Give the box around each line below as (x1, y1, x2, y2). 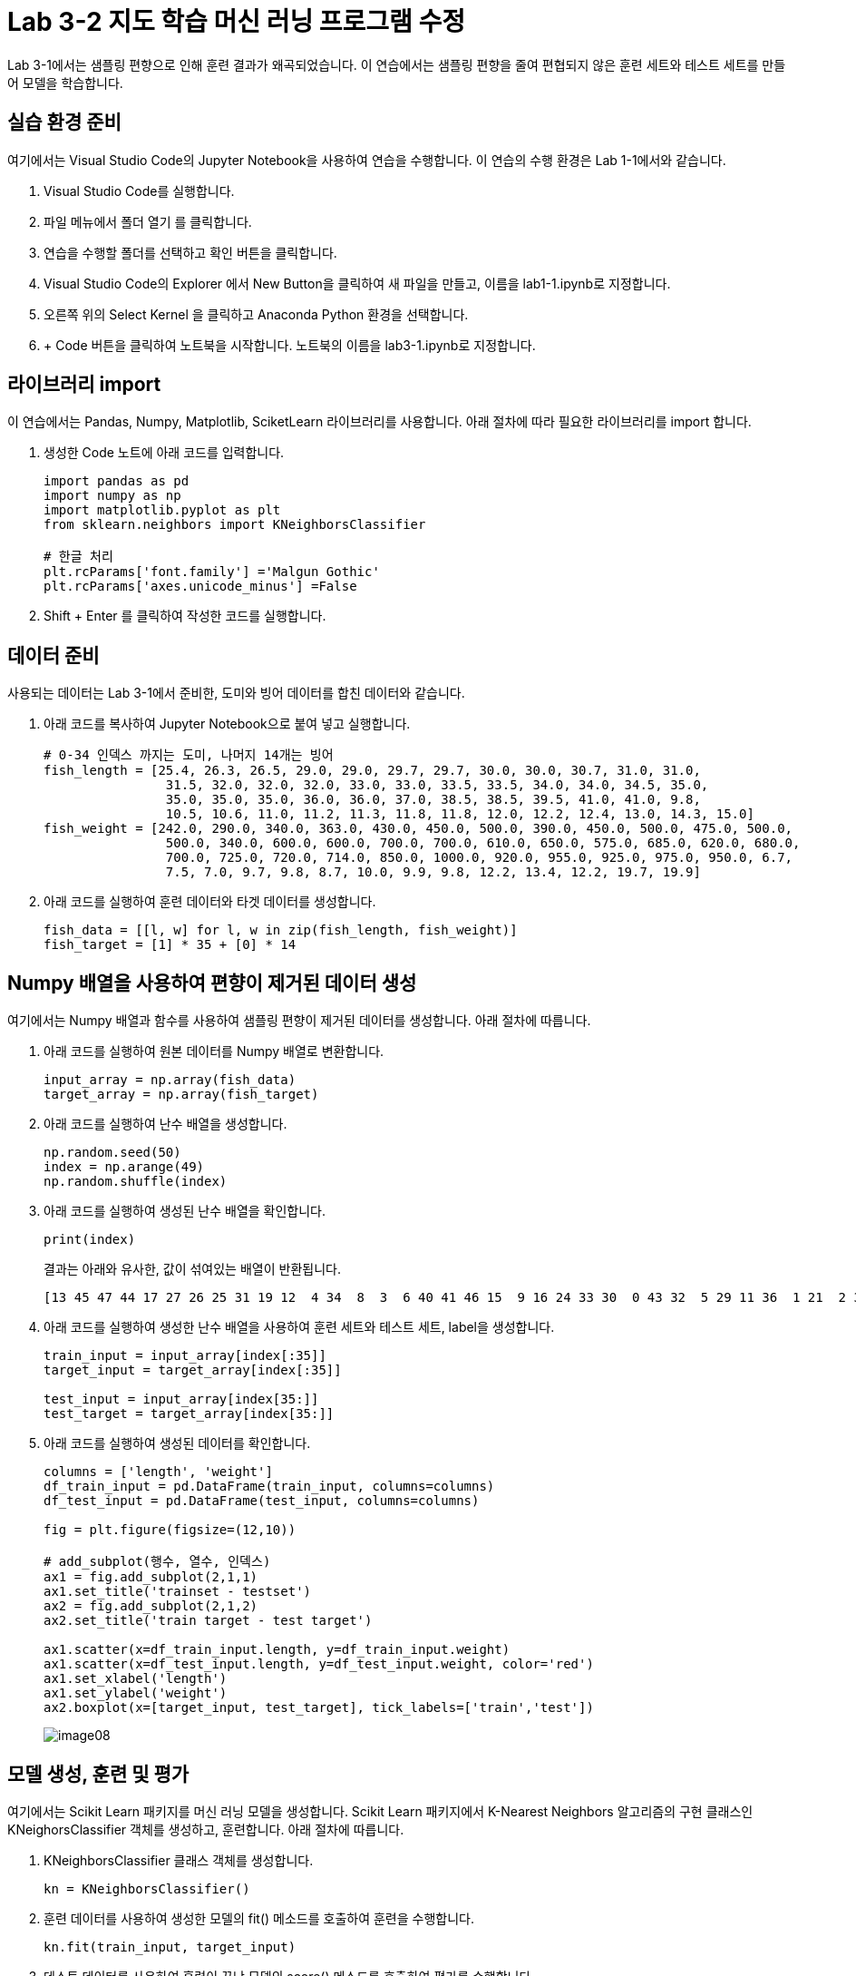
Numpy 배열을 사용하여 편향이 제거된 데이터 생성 (7, 971, 417, 994)
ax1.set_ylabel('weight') (44, 1686, 228, 1701)
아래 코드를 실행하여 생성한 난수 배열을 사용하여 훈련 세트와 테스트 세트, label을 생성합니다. (44, 1319, 555, 1335)
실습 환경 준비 (7, 111, 122, 134)
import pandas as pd (44, 474, 190, 489)
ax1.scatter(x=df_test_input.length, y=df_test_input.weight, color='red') (44, 1657, 594, 1672)
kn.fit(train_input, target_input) (44, 1939, 297, 1954)
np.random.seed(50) (44, 1145, 181, 1160)
